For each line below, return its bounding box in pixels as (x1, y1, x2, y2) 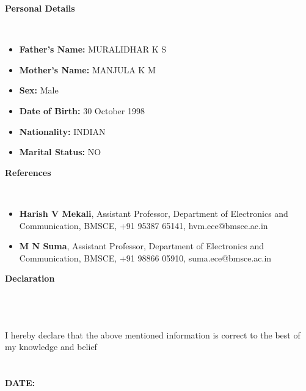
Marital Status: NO (19, 145, 101, 158)
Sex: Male (19, 84, 59, 97)
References (5, 166, 51, 178)
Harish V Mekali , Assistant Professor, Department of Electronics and (19, 206, 288, 219)
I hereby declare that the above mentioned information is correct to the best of (5, 328, 301, 341)
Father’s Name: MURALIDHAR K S (19, 43, 167, 56)
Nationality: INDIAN (19, 125, 106, 137)
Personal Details (5, 2, 75, 14)
